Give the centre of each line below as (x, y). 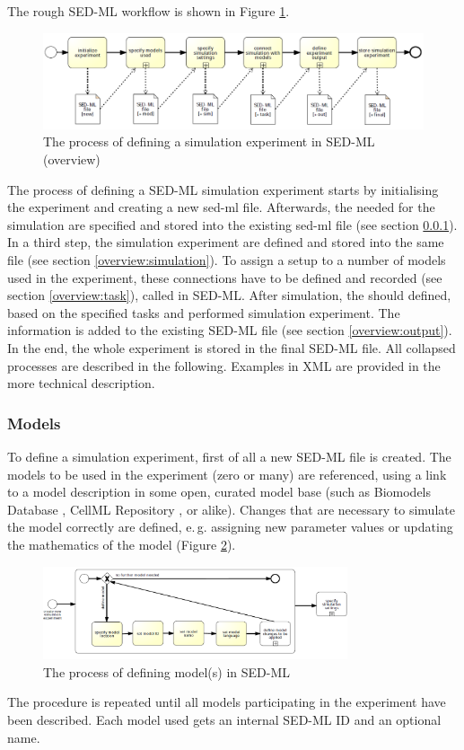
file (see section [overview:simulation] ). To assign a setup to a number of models (227, 259)
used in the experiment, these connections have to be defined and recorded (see (225, 277)
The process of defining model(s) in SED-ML (167, 671)
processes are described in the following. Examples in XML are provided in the (224, 365)
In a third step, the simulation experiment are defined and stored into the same (226, 242)
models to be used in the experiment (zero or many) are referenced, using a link (227, 474)
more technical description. (81, 383)
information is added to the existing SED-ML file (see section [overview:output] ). (230, 330)
